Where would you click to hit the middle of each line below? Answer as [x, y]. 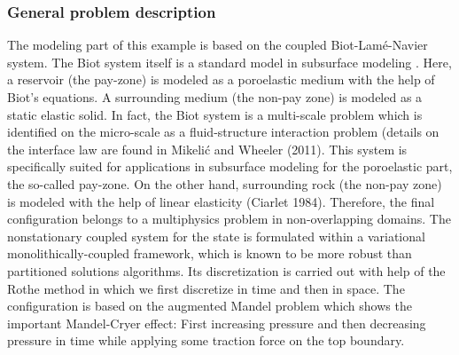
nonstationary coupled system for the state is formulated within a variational [216, 236]
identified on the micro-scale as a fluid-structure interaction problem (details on [223, 132]
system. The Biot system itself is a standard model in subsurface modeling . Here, [229, 62]
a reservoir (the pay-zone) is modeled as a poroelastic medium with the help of [221, 79]
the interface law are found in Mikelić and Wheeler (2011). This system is [207, 149]
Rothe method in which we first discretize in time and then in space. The [206, 288]
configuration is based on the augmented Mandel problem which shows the [210, 306]
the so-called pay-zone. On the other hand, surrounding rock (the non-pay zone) [225, 183]
